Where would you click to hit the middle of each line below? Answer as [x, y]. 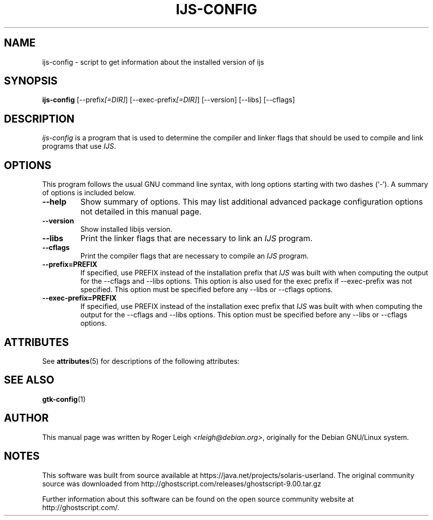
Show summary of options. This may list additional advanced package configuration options [252, 202]
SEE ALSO [29, 380]
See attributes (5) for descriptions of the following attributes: [141, 361]
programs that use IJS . [79, 146]
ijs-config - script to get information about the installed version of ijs [153, 62]
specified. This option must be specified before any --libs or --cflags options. [207, 290]
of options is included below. [89, 193]
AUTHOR [26, 418]
